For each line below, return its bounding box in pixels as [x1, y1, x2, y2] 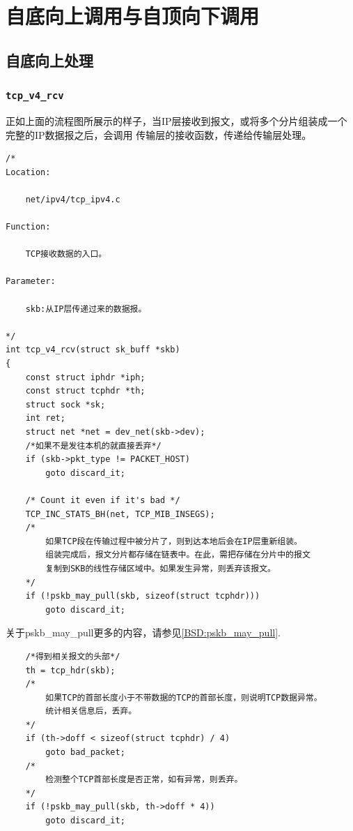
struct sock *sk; [25, 399, 106, 410]
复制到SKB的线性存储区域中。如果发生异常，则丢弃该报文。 [45, 563, 276, 574]
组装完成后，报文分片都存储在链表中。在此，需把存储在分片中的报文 [45, 550, 311, 560]
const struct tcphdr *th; [25, 386, 146, 396]
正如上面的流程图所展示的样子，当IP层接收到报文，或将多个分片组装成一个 [6, 113, 347, 128]
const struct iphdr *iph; [25, 372, 146, 382]
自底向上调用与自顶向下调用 [6, 1, 260, 30]
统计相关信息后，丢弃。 [45, 706, 137, 717]
